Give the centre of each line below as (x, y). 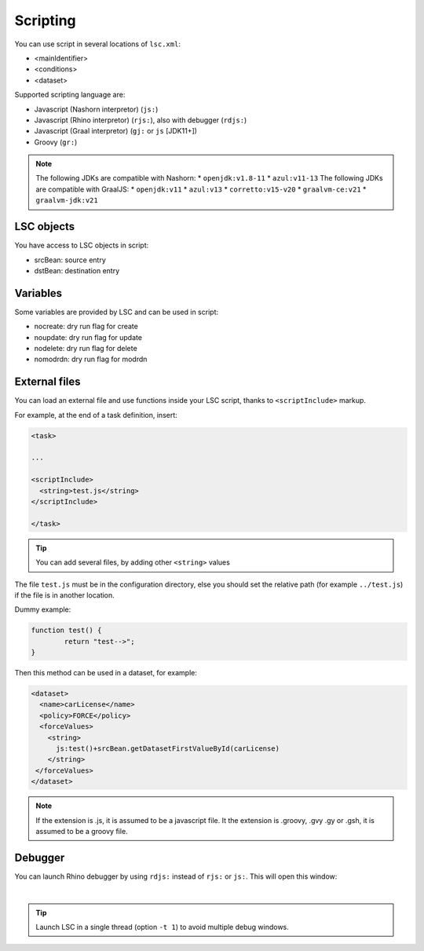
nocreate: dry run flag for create (86, 327)
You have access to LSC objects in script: (82, 245)
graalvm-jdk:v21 (67, 201)
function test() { (66, 631)
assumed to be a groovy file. (82, 831)
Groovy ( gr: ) (56, 142)
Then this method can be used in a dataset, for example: (106, 673)
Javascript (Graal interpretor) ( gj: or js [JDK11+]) (116, 131)
